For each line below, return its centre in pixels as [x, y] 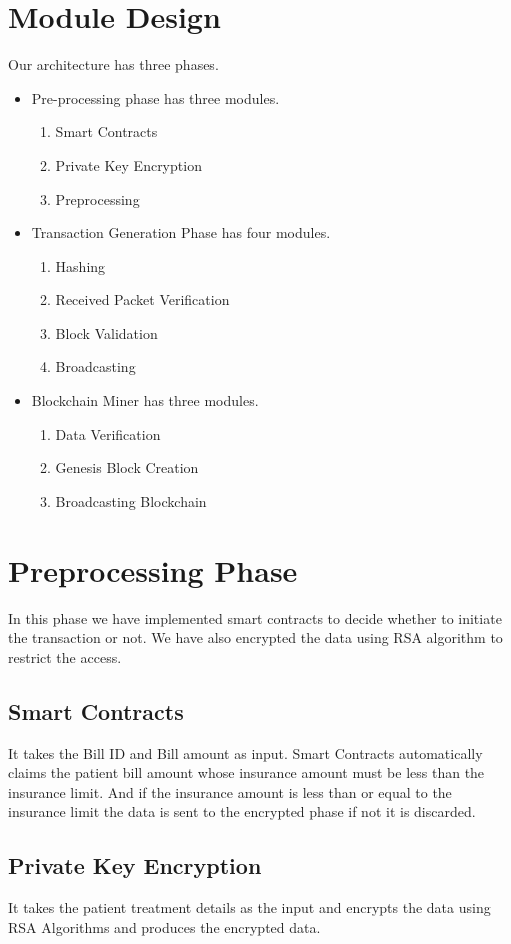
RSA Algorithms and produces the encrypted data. [164, 926]
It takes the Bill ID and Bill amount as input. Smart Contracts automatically [245, 752]
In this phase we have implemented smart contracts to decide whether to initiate [255, 617]
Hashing [80, 265]
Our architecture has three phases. [113, 64]
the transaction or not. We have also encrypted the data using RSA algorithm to [255, 637]
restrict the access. [65, 656]
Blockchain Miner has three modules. [145, 400]
